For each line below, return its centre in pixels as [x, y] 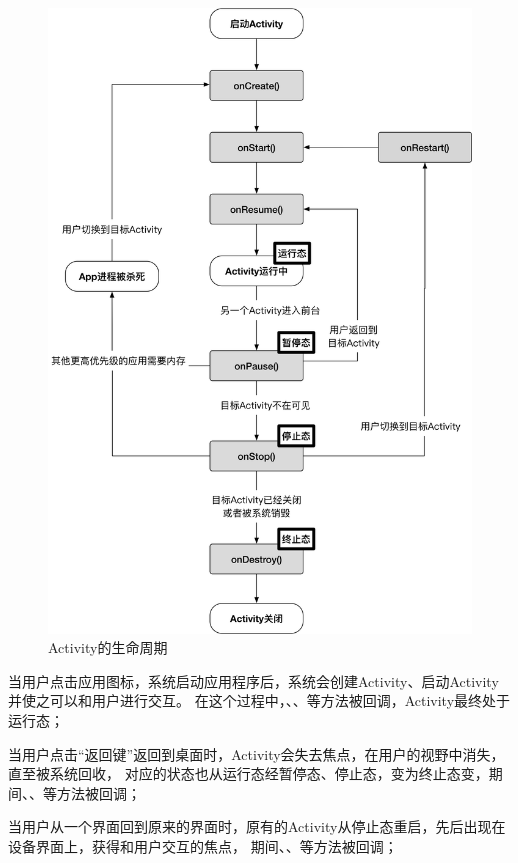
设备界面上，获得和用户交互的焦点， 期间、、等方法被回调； [203, 845]
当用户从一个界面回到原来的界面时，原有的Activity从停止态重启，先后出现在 [257, 826]
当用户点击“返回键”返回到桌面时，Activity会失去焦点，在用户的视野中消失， [256, 753]
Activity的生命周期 [108, 647]
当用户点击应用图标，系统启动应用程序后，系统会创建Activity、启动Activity [253, 680]
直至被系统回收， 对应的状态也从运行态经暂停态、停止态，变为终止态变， [248, 773]
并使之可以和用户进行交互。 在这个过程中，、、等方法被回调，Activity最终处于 [259, 700]
